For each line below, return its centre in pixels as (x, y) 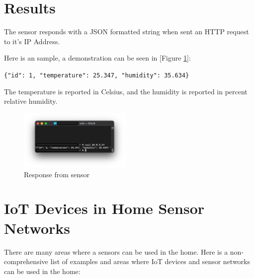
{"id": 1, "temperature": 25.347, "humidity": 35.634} (97, 75)
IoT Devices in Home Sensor (104, 208)
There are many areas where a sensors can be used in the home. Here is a (116, 251)
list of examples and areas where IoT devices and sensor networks (150, 261)
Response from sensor (57, 174)
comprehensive (26, 261)
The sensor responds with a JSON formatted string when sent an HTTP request (127, 32)
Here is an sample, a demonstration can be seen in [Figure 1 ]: (97, 58)
